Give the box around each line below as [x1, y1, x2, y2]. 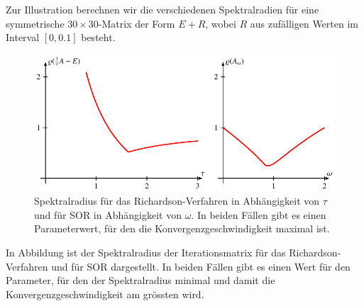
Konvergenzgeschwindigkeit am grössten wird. [6, 286, 204, 301]
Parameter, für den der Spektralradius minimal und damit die [6, 273, 275, 288]
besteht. [81, 30, 116, 45]
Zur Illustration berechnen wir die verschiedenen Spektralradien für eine [6, 2, 319, 16]
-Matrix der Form [98, 16, 175, 30]
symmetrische [6, 16, 65, 30]
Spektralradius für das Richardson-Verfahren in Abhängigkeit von [34, 193, 320, 208]
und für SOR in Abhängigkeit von [34, 207, 182, 222]
